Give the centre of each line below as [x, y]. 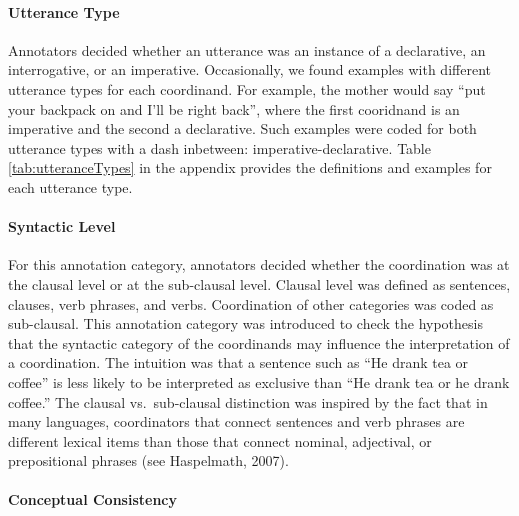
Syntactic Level [62, 226]
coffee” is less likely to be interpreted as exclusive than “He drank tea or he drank [259, 381]
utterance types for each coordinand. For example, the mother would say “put [247, 88]
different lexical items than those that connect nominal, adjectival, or [220, 440]
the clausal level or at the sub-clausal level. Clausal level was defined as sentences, [259, 283]
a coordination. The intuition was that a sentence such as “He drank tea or [238, 362]
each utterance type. [70, 186]
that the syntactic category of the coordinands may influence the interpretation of [259, 342]
